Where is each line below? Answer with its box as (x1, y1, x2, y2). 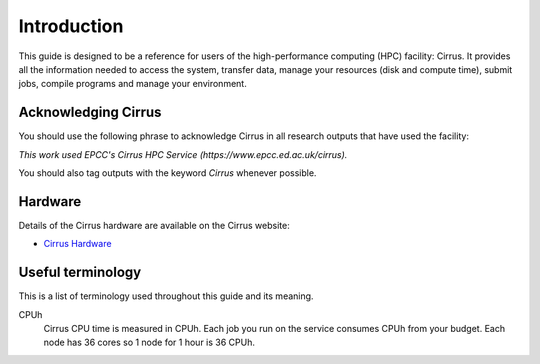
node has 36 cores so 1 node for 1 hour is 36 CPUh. (43, 336, 255, 349)
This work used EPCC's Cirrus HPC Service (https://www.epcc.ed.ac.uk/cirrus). (18, 148, 348, 160)
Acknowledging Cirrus (18, 104, 162, 121)
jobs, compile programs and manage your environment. (18, 78, 247, 90)
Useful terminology (18, 264, 142, 281)
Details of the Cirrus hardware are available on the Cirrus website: (18, 219, 290, 231)
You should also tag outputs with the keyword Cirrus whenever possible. (18, 167, 317, 179)
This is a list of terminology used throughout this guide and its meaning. (18, 290, 314, 302)
